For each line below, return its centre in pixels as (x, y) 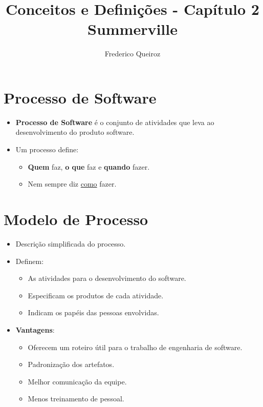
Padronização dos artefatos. (71, 364)
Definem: (30, 261)
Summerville (132, 29)
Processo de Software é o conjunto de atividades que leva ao (115, 122)
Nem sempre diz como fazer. (72, 184)
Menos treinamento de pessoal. (76, 399)
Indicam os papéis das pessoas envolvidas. (93, 312)
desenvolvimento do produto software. (75, 132)
